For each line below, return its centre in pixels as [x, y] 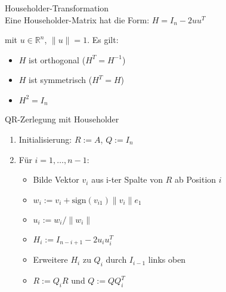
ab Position [196, 179]
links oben [167, 259]
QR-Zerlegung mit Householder [62, 119]
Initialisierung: [45, 139]
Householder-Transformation [57, 8]
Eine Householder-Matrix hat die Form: [77, 19]
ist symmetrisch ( [61, 80]
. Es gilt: [103, 40]
